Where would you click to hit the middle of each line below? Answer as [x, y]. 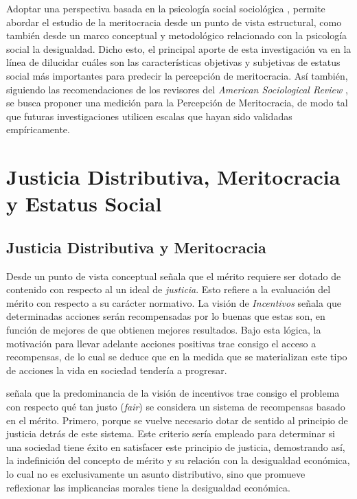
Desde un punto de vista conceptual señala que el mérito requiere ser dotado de [174, 276]
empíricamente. [38, 129]
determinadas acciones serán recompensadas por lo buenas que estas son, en [166, 316]
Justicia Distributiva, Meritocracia [173, 177]
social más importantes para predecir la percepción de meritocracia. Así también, [177, 75]
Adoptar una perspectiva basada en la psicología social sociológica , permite [166, 8]
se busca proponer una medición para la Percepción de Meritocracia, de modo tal [177, 103]
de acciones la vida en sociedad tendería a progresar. [117, 370]
